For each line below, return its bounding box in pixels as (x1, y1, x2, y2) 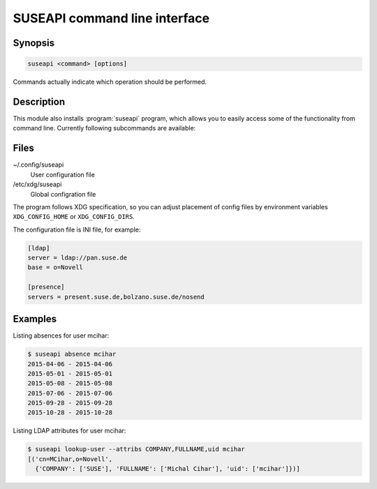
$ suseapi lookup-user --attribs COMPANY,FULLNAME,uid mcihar (27, 445, 245, 453)
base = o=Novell (27, 264, 84, 271)
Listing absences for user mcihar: (13, 331, 110, 340)
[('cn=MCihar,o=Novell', (27, 455, 113, 463)
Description (13, 96, 66, 107)
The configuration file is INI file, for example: (13, 225, 141, 234)
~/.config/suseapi (13, 160, 64, 169)
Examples (13, 313, 57, 325)
